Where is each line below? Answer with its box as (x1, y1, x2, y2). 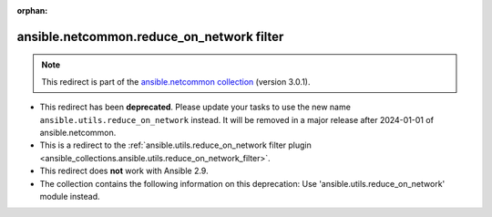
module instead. (39, 191, 100, 201)
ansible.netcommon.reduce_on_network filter (16, 28, 284, 45)
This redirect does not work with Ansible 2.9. (39, 165, 209, 177)
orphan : (16, 5, 48, 15)
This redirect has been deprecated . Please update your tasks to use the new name (39, 101, 351, 113)
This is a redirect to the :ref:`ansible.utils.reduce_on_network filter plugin (39, 139, 312, 150)
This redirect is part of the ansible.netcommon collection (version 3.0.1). (41, 76, 311, 87)
